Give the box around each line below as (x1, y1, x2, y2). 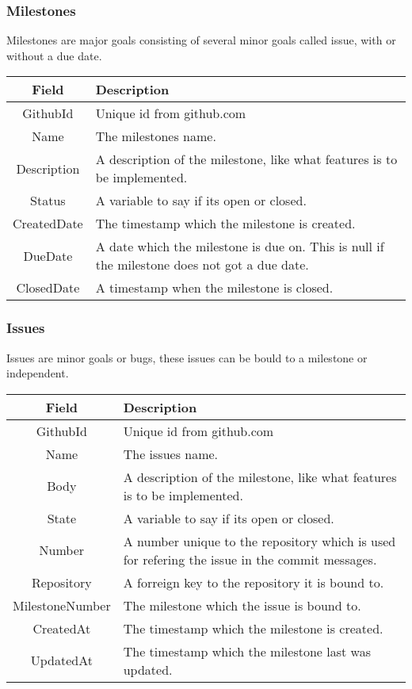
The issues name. (123, 444, 219, 463)
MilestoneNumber (13, 595, 111, 614)
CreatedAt (32, 618, 91, 637)
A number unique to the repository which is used (123, 531, 396, 550)
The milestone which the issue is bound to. (123, 595, 361, 614)
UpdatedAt (30, 651, 93, 670)
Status (30, 191, 66, 210)
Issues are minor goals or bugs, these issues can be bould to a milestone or (6, 349, 368, 366)
